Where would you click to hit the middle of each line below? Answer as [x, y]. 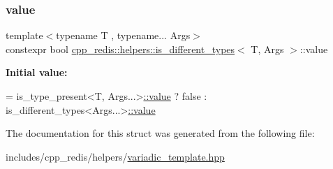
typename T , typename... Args [123, 35]
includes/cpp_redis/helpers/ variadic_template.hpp [115, 156]
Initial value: [37, 72]
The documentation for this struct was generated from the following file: [160, 133]
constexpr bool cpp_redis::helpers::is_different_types [120, 49]
